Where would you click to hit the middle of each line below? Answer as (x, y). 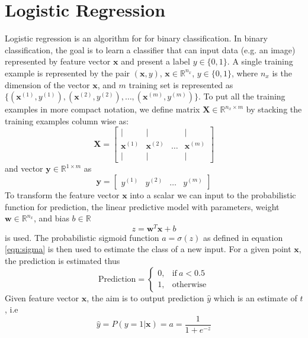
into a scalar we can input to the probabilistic (213, 195)
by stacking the (274, 109)
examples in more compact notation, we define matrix (102, 109)
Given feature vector (42, 297)
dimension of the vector (47, 84)
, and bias (51, 218)
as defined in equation (243, 237)
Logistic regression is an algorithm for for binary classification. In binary (136, 38)
